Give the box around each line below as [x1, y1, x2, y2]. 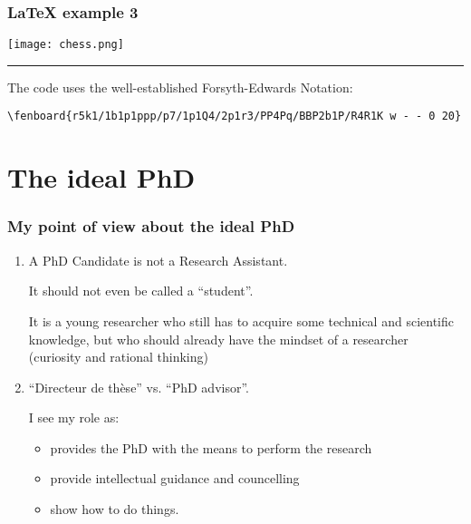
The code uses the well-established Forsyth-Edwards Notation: [7, 77, 353, 96]
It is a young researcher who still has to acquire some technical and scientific [28, 311, 454, 330]
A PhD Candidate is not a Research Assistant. [28, 250, 288, 269]
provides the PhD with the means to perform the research [50, 438, 372, 457]
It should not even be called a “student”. [28, 281, 254, 300]
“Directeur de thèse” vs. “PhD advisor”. [28, 377, 249, 396]
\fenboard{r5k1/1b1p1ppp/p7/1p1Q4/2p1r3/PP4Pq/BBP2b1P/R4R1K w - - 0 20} [7, 110, 462, 123]
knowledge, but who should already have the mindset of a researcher [28, 329, 409, 348]
